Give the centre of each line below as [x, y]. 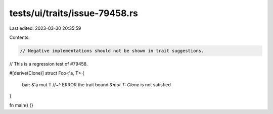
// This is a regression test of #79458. [49, 64]
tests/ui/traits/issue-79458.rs [74, 13]
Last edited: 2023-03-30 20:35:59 [45, 28]
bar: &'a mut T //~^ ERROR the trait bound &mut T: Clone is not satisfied [97, 84]
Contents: [19, 37]
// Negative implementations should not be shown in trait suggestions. [112, 51]
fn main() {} [21, 105]
